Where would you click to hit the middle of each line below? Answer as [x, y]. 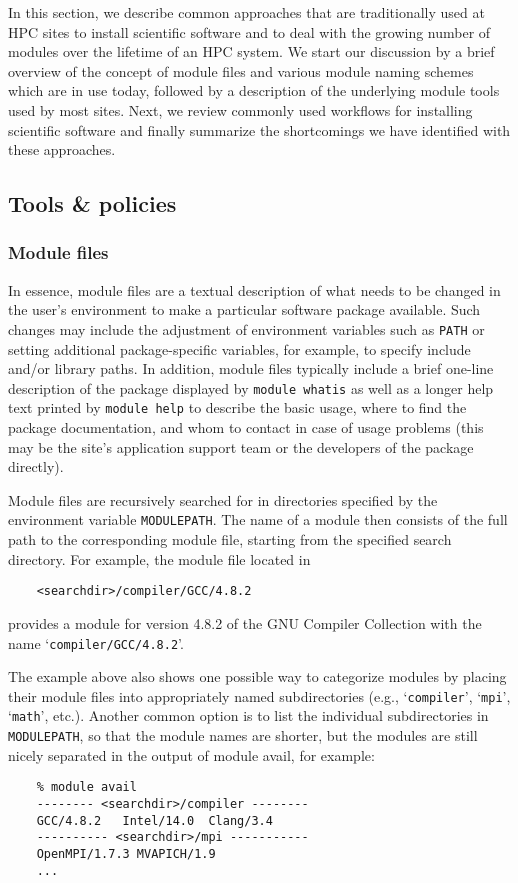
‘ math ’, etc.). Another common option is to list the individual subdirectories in [248, 715]
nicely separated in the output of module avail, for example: [191, 754]
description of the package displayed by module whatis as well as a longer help [251, 387]
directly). [36, 466]
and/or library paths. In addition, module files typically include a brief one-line [251, 368]
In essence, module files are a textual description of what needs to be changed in [254, 289]
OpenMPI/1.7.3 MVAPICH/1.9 [126, 854]
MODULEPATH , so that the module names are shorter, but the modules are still [243, 735]
